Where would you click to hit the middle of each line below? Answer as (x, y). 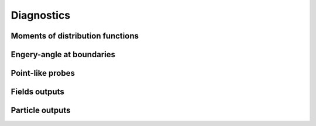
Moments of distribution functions (75, 36)
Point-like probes (43, 73)
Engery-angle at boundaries (63, 55)
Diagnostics (41, 15)
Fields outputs (37, 92)
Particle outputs (41, 111)
